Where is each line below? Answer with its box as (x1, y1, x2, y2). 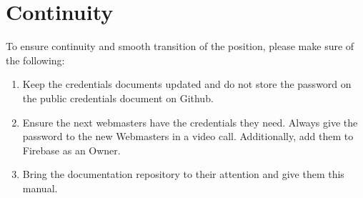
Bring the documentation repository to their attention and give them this (22, 167, 344, 182)
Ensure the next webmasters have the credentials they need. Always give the (22, 114, 358, 129)
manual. (22, 180, 58, 195)
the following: (6, 52, 65, 67)
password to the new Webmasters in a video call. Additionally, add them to (22, 129, 354, 144)
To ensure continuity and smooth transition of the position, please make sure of (6, 39, 354, 54)
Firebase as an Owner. (22, 142, 121, 157)
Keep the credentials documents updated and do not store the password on (22, 76, 352, 91)
